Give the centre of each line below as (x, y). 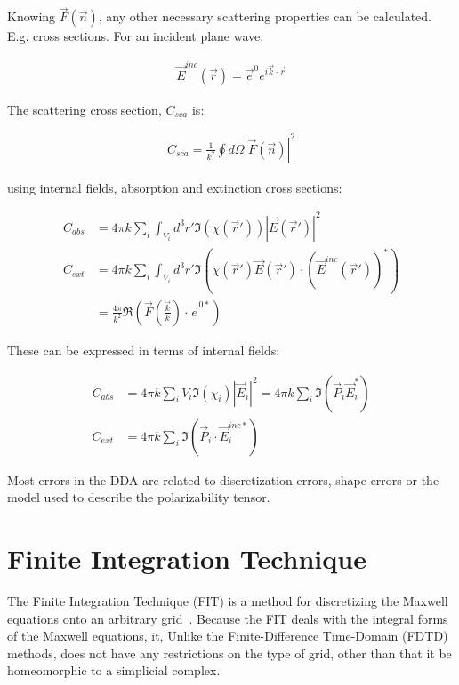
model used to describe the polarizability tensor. (139, 497)
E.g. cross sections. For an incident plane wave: (136, 36)
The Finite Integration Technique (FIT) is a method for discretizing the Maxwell (228, 600)
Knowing (32, 16)
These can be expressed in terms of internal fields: (144, 350)
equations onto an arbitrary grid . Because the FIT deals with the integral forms (228, 618)
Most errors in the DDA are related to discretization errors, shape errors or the (223, 479)
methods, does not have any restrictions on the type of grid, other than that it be (229, 653)
